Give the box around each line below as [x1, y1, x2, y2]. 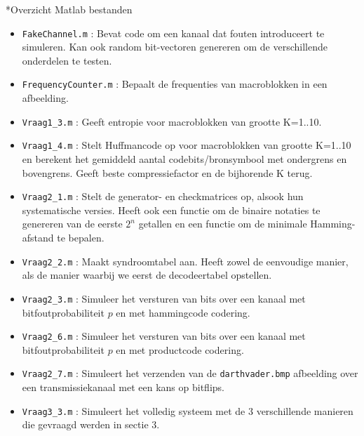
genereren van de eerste [22, 216, 123, 231]
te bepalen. [57, 230, 105, 245]
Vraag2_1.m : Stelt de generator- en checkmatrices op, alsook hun [22, 189, 304, 204]
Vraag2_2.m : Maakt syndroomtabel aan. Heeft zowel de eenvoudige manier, [22, 253, 349, 268]
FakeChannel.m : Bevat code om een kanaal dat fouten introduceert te [22, 25, 325, 40]
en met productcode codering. [116, 342, 244, 357]
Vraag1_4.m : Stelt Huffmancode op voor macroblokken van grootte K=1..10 [22, 138, 351, 152]
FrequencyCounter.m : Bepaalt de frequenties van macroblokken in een [22, 77, 328, 91]
